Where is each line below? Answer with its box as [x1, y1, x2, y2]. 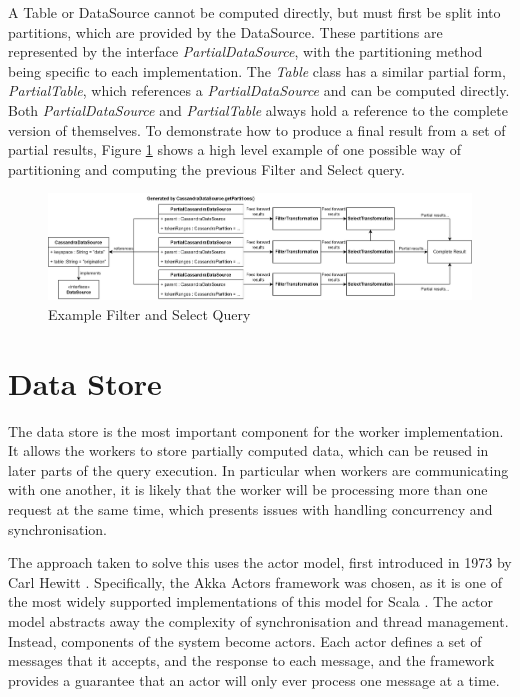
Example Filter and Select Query [48, 303, 251, 324]
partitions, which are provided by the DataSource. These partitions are [8, 21, 443, 42]
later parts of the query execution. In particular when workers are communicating [8, 459, 509, 480]
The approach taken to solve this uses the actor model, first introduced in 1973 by [8, 552, 512, 573]
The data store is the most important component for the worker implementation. [8, 420, 504, 441]
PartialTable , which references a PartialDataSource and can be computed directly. [8, 80, 510, 101]
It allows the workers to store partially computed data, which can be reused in [8, 440, 489, 461]
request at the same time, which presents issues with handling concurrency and [8, 498, 493, 519]
